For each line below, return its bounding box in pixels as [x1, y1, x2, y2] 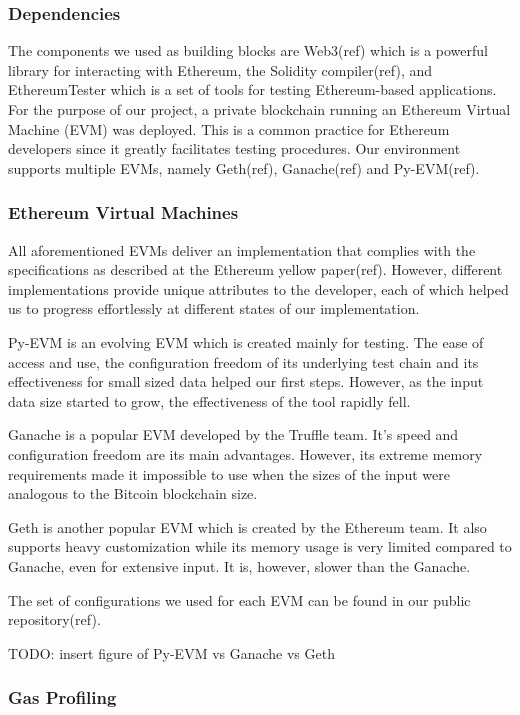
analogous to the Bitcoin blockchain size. [8, 483, 258, 504]
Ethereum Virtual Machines [8, 200, 239, 225]
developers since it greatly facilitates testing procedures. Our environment [8, 138, 461, 159]
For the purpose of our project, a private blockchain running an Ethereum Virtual [8, 99, 511, 119]
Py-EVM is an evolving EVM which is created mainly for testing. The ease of [8, 331, 484, 352]
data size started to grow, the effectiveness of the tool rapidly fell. [8, 390, 411, 411]
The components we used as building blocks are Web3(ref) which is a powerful [8, 40, 488, 61]
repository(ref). [8, 609, 101, 630]
